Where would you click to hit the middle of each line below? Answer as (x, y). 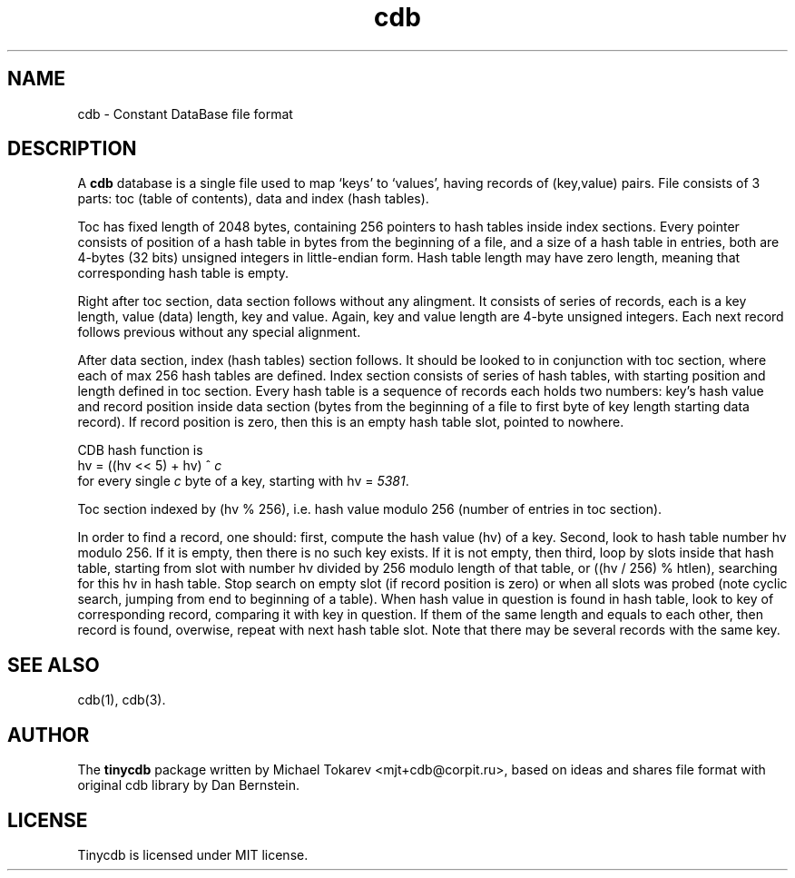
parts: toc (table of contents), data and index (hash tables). (253, 199)
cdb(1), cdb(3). (122, 700)
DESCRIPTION (72, 149)
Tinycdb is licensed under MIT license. (193, 854)
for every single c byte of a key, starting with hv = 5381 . (243, 481)
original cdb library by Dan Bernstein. (188, 785)
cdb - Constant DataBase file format (185, 113)
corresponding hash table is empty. (183, 273)
